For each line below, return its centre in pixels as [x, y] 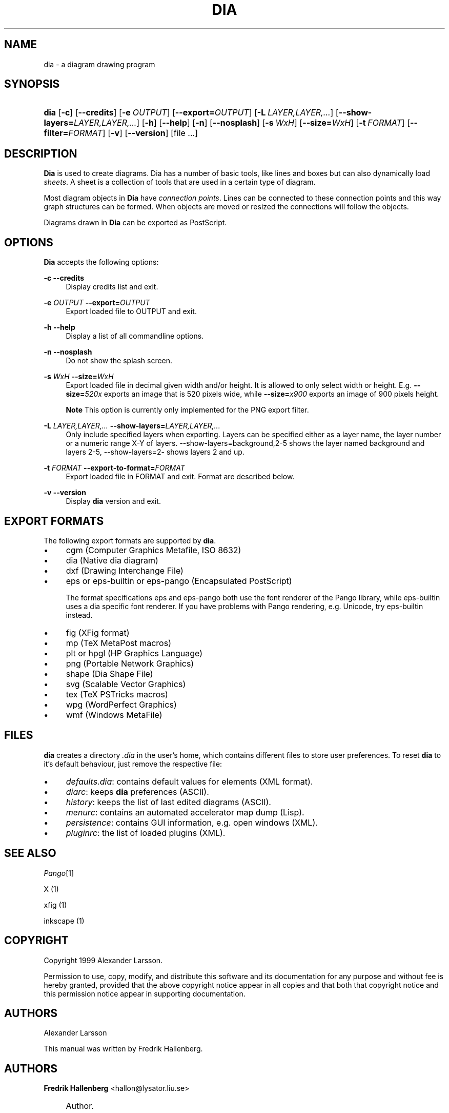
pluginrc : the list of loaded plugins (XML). [146, 833]
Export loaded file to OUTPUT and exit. [131, 311]
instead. [79, 615]
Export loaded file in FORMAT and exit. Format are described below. [180, 477]
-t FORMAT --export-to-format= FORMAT [114, 468]
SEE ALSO [30, 853]
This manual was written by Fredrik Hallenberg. [123, 1049]
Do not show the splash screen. [119, 361]
